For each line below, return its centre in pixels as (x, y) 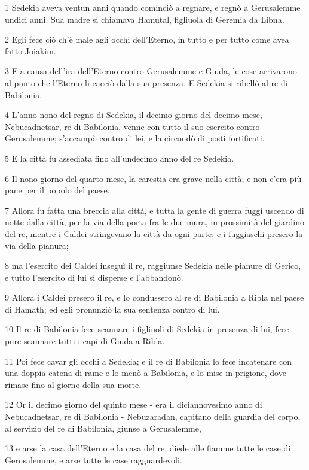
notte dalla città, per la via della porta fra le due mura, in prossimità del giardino (154, 222)
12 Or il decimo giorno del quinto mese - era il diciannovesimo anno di (134, 404)
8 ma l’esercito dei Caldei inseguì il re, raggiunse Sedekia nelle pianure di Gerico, (153, 266)
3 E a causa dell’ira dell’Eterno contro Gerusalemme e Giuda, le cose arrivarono (151, 71)
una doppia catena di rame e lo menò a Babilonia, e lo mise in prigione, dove (146, 373)
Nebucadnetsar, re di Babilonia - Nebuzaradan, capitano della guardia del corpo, (153, 416)
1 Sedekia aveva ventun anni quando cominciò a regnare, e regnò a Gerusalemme (153, 7)
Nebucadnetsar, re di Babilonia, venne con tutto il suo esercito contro (132, 126)
